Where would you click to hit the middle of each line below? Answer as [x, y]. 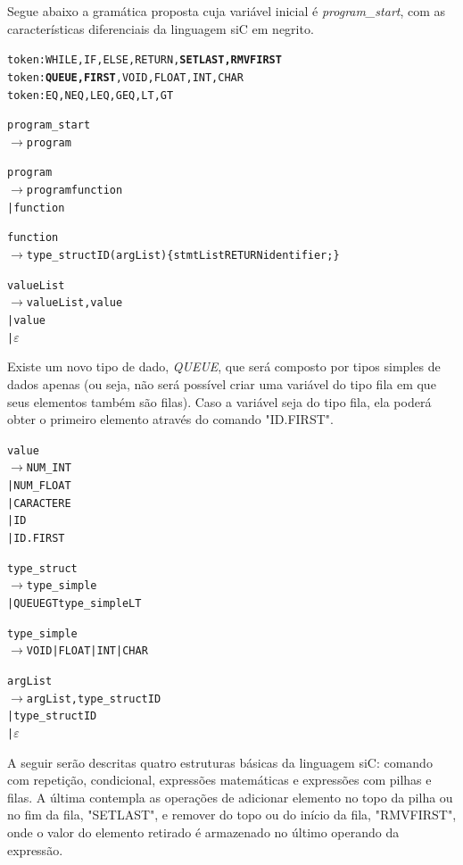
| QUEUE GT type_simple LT [74, 603]
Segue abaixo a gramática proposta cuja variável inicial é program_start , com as [227, 11]
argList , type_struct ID [94, 699]
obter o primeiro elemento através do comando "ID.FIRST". [170, 419]
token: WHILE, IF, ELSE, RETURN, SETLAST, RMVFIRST [145, 60]
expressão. [35, 849]
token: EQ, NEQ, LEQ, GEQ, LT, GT [91, 95]
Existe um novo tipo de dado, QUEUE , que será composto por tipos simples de [224, 366]
